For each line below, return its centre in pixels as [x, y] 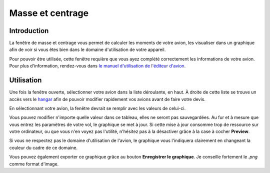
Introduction [29, 31]
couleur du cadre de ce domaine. [43, 147]
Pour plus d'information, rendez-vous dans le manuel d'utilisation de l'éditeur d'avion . [97, 66]
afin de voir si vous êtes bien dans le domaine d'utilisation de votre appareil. [87, 49]
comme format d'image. [34, 164]
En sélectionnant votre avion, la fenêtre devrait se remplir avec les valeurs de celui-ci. [97, 108]
